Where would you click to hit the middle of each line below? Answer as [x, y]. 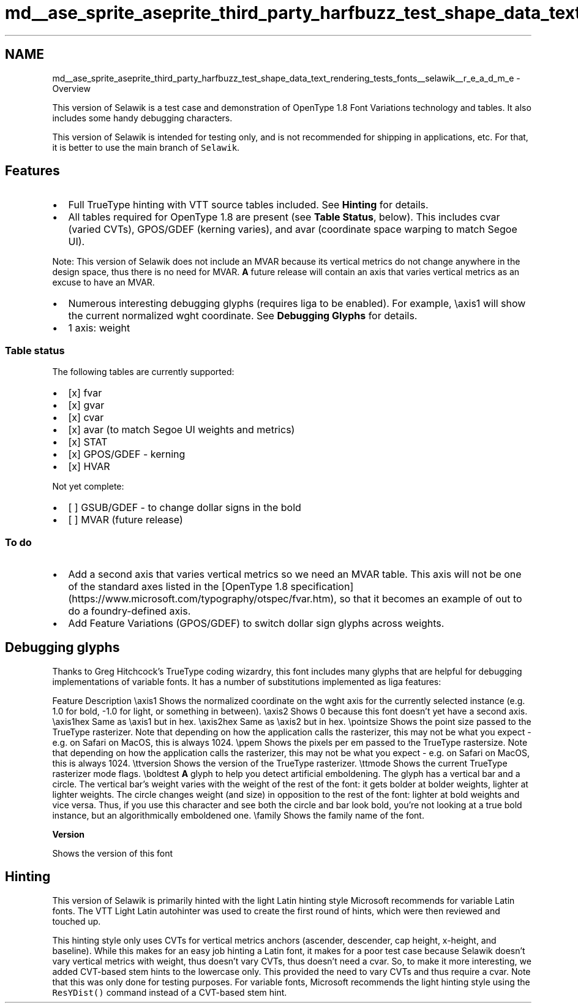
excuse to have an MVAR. [103, 282]
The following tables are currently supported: [143, 372]
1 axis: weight [99, 328]
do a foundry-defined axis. [129, 611]
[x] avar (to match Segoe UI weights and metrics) [182, 430]
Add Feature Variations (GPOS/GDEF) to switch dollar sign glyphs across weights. [256, 623]
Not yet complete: [88, 487]
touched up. [77, 921]
